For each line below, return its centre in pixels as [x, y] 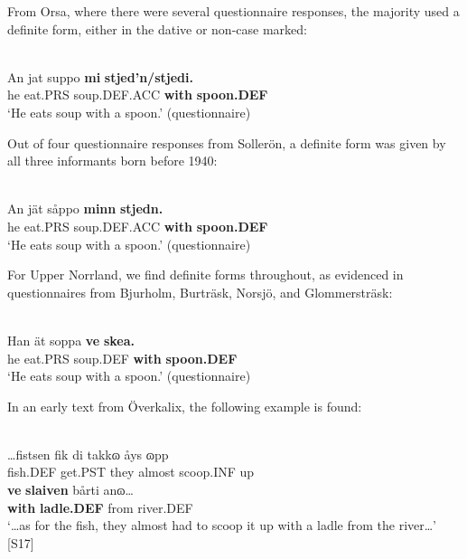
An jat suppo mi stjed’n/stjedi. [100, 76]
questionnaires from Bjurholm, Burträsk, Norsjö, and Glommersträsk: [200, 292]
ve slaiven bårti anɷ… [70, 490]
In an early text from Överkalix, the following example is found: [185, 406]
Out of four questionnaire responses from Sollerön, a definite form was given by [227, 142]
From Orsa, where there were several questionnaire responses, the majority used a [233, 11]
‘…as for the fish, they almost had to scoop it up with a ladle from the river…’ [222, 525]
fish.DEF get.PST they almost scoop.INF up [131, 472]
